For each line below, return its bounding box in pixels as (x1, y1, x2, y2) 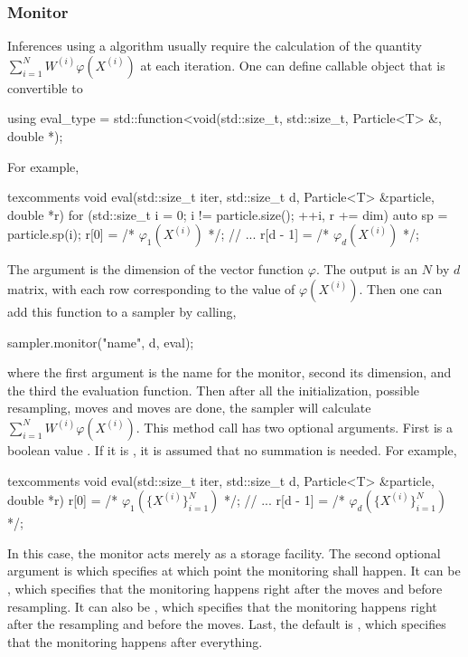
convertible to (7, 78, 83, 97)
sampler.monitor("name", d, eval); (7, 332, 194, 351)
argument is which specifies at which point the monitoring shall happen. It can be (7, 561, 461, 580)
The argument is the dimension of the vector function (7, 260, 304, 279)
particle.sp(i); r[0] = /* (7, 224, 135, 243)
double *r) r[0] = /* (7, 490, 118, 509)
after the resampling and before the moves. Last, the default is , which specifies (7, 614, 446, 633)
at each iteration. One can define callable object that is (140, 55, 445, 74)
